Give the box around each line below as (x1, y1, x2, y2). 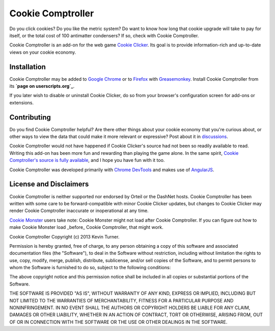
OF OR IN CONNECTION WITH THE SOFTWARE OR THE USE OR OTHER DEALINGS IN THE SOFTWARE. (9, 319, 228, 325)
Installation (9, 62, 46, 71)
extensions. (9, 100, 34, 106)
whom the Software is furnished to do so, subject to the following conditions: (9, 265, 171, 271)
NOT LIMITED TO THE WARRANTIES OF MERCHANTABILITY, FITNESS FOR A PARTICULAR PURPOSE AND (9, 297, 234, 303)
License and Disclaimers (9, 180, 89, 188)
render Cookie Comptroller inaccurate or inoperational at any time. (9, 207, 149, 214)
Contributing (9, 113, 51, 122)
